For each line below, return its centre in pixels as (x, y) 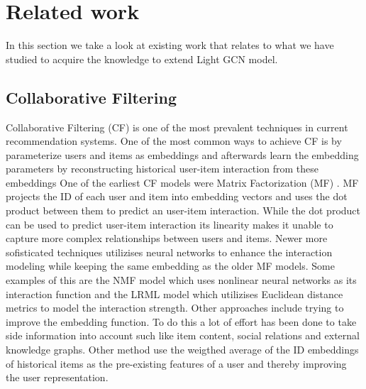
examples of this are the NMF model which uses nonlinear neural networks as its (181, 280)
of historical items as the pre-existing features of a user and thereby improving (176, 363)
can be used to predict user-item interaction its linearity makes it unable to (170, 224)
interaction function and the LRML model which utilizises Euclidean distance (174, 294)
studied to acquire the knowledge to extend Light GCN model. (142, 59)
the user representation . (57, 377)
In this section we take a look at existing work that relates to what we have (170, 45)
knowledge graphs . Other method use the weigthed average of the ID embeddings (182, 350)
